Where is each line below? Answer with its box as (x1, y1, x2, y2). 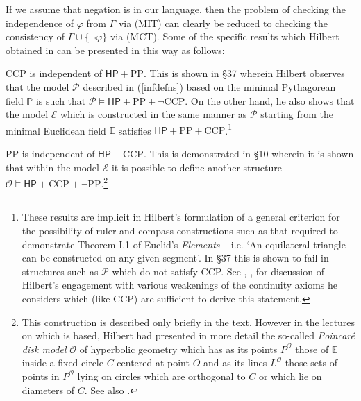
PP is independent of (6, 146, 95, 160)
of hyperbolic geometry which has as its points (79, 341, 278, 356)
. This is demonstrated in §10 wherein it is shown (143, 146, 354, 160)
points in (22, 368, 60, 383)
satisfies (118, 123, 151, 137)
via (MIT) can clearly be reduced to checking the (118, 15, 328, 30)
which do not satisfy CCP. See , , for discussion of (112, 264, 324, 278)
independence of (6, 15, 74, 30)
